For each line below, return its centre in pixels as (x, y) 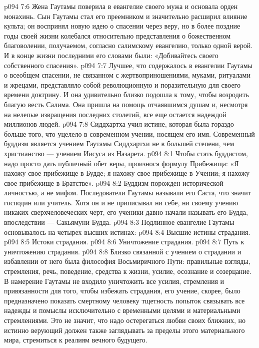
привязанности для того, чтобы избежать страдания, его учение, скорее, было (122, 291)
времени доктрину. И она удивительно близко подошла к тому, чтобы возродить (126, 94)
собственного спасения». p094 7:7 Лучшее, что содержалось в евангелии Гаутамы (128, 65)
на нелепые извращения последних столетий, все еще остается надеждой (115, 114)
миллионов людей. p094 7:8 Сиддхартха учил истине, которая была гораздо (119, 124)
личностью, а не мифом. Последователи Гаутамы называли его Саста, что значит (127, 193)
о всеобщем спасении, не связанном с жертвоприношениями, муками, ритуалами (127, 75)
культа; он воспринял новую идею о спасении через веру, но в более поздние (122, 26)
